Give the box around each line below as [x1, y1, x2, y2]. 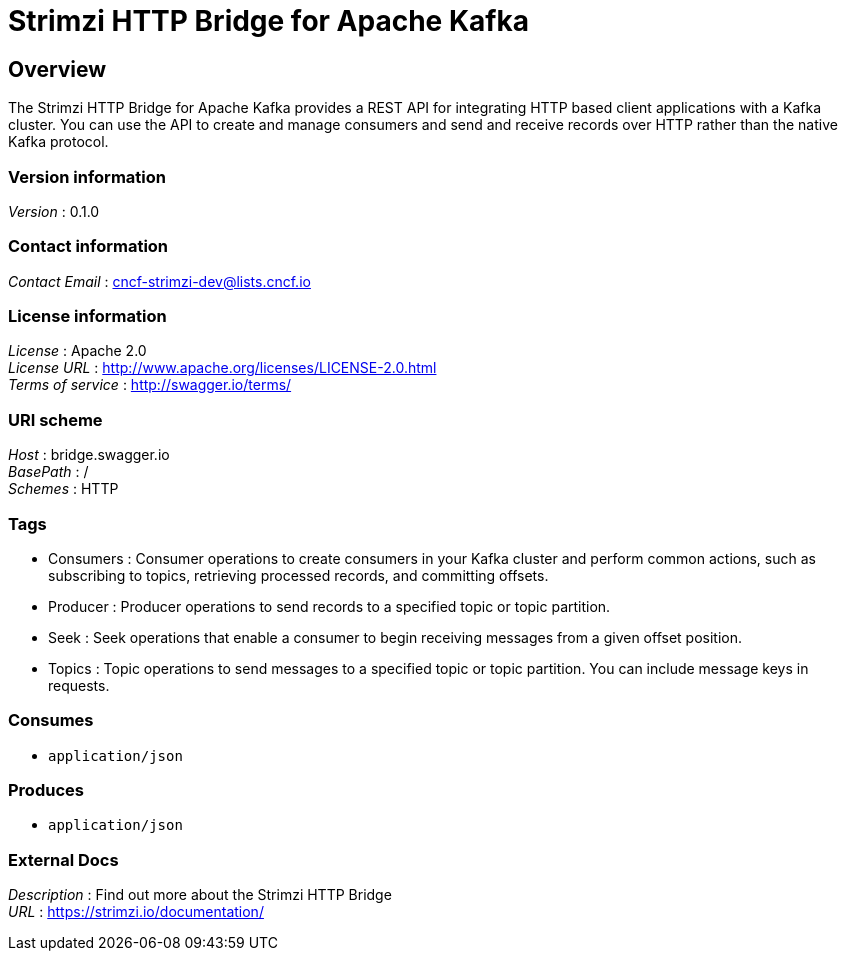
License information [8, 306, 167, 327]
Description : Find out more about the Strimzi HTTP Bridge [8, 886, 392, 904]
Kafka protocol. [8, 133, 109, 151]
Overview [8, 56, 107, 82]
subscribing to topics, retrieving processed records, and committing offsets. [48, 566, 549, 584]
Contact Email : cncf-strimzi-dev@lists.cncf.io [8, 272, 311, 290]
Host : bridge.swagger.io [8, 446, 170, 464]
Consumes [8, 710, 94, 731]
